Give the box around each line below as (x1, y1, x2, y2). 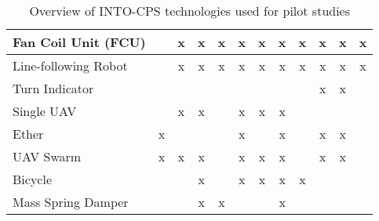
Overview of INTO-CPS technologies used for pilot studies (29, 2, 351, 20)
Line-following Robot (13, 56, 128, 74)
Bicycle (13, 170, 52, 188)
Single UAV (13, 102, 77, 120)
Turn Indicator (13, 79, 94, 97)
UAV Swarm (13, 147, 82, 165)
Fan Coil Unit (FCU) (13, 33, 146, 51)
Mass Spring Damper (13, 193, 129, 211)
